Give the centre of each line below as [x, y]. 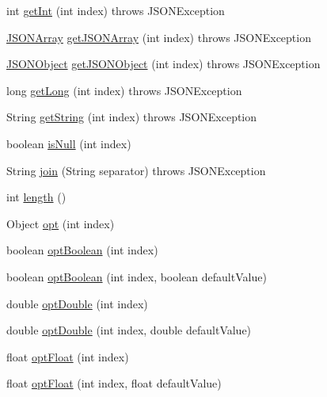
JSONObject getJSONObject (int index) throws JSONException [163, 64]
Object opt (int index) [61, 223]
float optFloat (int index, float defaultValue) [114, 383]
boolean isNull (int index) [69, 143]
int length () [36, 197]
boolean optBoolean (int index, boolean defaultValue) [137, 276]
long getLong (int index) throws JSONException [124, 90]
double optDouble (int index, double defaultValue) [129, 330]
